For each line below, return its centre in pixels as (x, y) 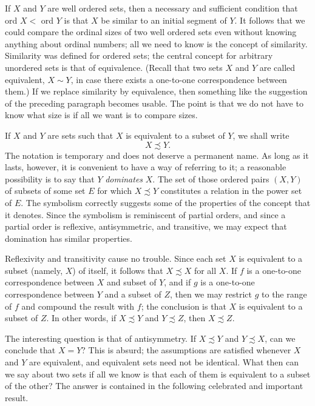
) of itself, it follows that (118, 270)
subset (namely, (34, 270)
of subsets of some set (45, 191)
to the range (284, 294)
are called (277, 67)
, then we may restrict (211, 294)
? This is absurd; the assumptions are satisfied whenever (186, 350)
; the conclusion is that (184, 306)
